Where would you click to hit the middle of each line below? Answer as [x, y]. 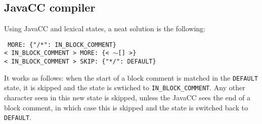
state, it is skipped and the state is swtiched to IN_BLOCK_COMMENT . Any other [125, 87]
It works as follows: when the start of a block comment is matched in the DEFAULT [131, 77]
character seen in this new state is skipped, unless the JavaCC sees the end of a [127, 98]
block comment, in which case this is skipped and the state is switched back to [126, 107]
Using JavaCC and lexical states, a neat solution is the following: [105, 28]
